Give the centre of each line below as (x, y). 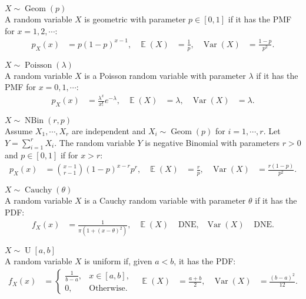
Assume (19, 130)
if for (69, 155)
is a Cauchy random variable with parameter (165, 200)
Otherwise (107, 288)
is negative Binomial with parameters (212, 142)
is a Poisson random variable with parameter (165, 75)
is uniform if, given (118, 261)
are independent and (109, 130)
